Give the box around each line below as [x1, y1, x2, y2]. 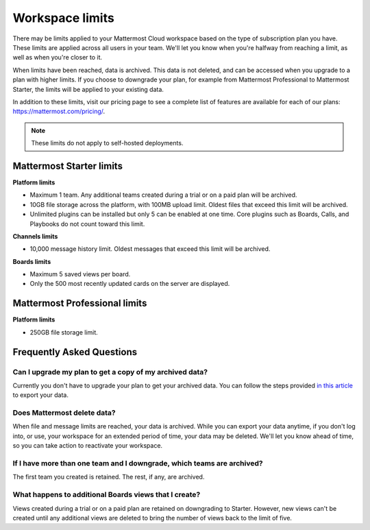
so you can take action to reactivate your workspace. [12, 442, 163, 450]
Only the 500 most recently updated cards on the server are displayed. [29, 280, 230, 288]
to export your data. [12, 391, 69, 399]
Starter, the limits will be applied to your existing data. [12, 85, 164, 93]
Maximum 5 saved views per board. [29, 270, 131, 278]
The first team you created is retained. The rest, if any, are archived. [12, 473, 205, 481]
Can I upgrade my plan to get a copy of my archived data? [12, 367, 208, 376]
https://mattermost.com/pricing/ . [12, 107, 106, 116]
